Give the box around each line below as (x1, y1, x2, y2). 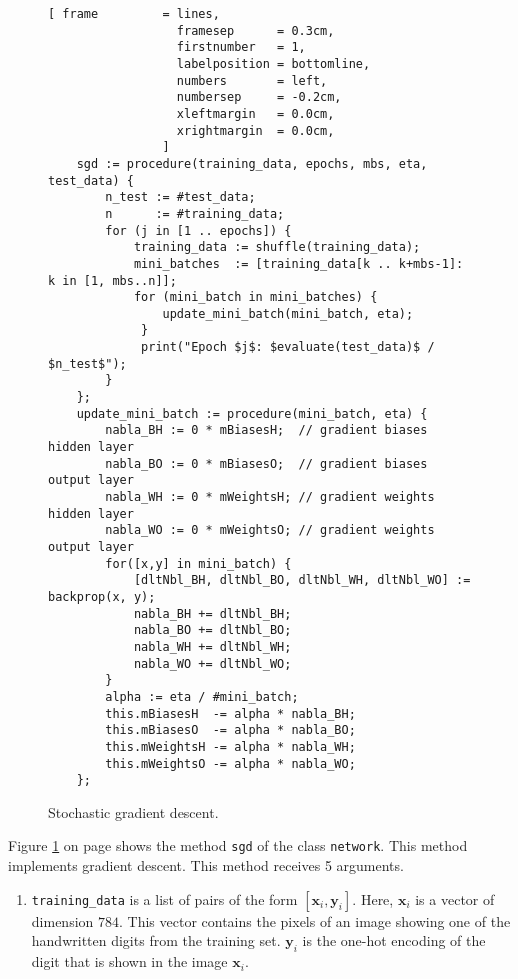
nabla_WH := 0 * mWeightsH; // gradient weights (105, 490, 435, 505)
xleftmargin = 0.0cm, (176, 106, 335, 121)
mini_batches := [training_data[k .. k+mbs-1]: (133, 256, 464, 271)
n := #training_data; (105, 206, 285, 221)
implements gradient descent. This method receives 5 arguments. (8, 855, 404, 876)
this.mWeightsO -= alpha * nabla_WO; (105, 756, 356, 771)
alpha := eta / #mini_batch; (105, 689, 299, 704)
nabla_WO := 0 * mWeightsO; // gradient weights (105, 523, 435, 538)
